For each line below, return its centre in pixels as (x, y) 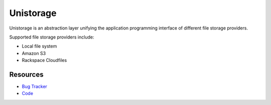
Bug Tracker (35, 86)
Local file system (39, 46)
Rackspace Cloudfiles (44, 60)
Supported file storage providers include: (52, 37)
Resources (26, 74)
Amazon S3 (34, 53)
